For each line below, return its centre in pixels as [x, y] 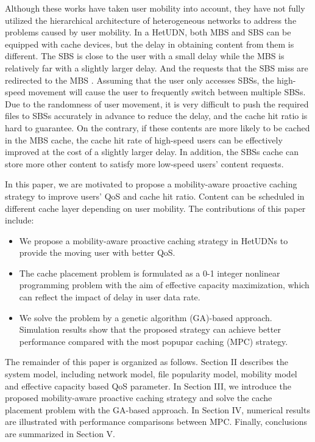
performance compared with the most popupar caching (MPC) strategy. [154, 341]
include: [19, 220]
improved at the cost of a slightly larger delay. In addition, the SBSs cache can [152, 152]
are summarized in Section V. [60, 433]
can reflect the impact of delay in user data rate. [110, 297]
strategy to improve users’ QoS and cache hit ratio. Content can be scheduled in [155, 196]
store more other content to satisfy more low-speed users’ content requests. [144, 163]
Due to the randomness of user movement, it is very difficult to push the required [157, 103]
